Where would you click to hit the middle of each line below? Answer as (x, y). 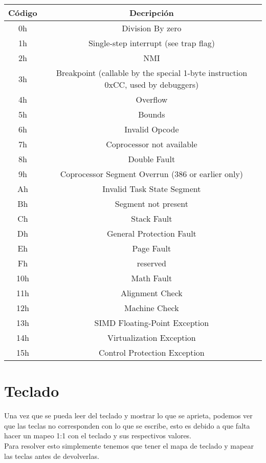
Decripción (151, 13)
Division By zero (152, 28)
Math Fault (152, 278)
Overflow (152, 99)
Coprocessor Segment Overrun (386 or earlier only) (152, 174)
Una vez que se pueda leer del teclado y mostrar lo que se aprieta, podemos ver (128, 416)
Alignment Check (151, 293)
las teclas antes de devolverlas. (52, 456)
